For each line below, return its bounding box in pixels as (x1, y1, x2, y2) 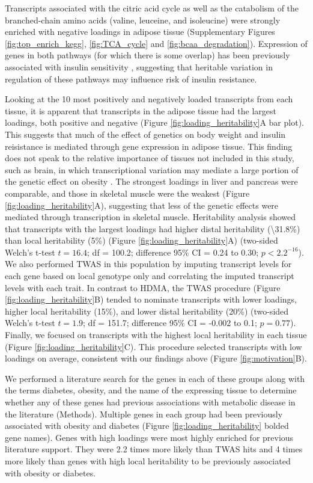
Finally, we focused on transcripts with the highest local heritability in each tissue (5, 328, 307, 341)
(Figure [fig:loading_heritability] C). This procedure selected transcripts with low (5, 340, 302, 352)
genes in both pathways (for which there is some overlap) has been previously (5, 49, 290, 61)
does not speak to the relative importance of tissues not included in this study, (5, 152, 294, 164)
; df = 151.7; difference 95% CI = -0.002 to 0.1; (83, 316, 257, 329)
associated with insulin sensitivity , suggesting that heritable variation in (5, 60, 273, 73)
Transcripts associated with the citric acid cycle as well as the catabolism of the (5, 2, 299, 14)
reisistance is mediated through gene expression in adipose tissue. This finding (5, 140, 293, 152)
